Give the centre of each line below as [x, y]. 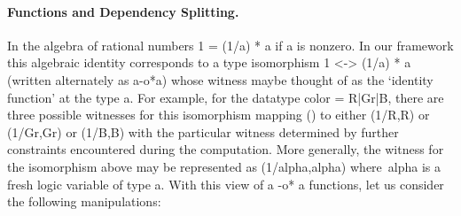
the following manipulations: [84, 201]
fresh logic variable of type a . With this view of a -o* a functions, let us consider [226, 184]
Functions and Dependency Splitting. [123, 11]
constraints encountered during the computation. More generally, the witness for [226, 149]
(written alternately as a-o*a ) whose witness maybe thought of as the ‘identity [220, 79]
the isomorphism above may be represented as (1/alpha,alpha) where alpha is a [224, 166]
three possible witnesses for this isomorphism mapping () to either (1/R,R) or [219, 115]
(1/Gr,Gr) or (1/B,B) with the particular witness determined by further [203, 131]
